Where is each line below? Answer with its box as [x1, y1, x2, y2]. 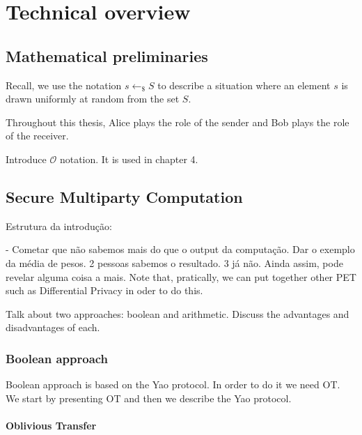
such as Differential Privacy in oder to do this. [6, 283, 203, 298]
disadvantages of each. [6, 320, 100, 335]
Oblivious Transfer [6, 418, 97, 432]
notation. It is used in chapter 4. [59, 151, 198, 166]
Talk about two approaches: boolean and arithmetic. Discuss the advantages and [6, 306, 349, 321]
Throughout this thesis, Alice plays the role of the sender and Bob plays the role [6, 114, 349, 129]
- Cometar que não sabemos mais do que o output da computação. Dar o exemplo [6, 242, 355, 257]
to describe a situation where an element [157, 77, 331, 92]
